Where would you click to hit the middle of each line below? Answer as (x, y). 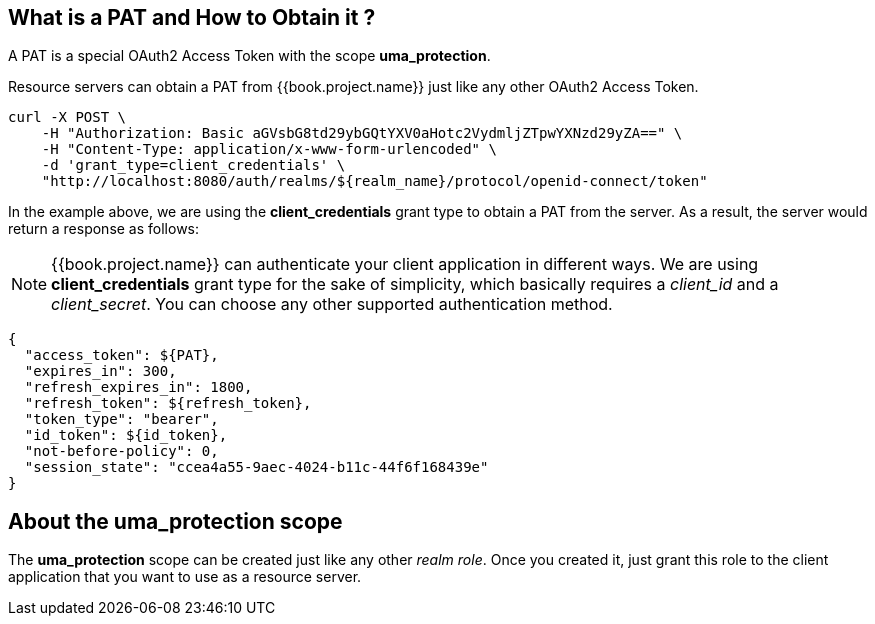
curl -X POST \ (67, 117)
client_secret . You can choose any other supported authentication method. (332, 304)
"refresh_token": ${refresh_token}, (168, 403)
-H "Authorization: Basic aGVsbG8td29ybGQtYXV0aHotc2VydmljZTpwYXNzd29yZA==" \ (362, 133)
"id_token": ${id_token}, (126, 435)
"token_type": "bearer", (121, 419)
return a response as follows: (104, 229)
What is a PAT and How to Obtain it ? (192, 17)
